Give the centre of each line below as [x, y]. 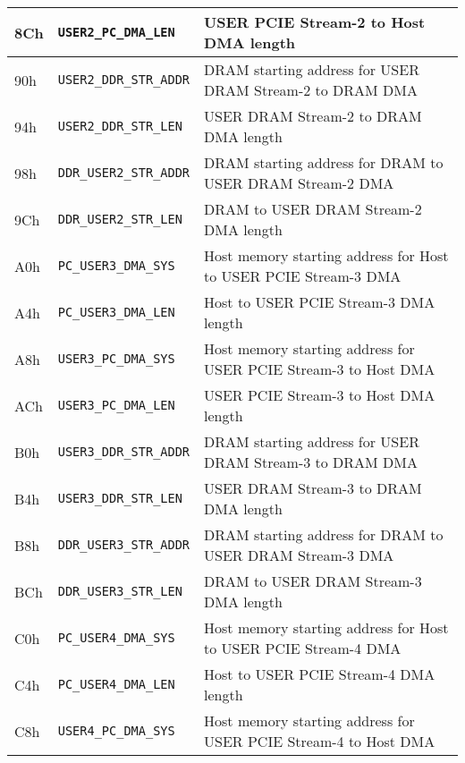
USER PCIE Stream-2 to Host [315, 22]
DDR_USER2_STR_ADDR [124, 173]
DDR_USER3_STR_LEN [120, 591]
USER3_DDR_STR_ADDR [124, 452]
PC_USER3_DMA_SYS [116, 266]
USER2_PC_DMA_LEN [116, 32]
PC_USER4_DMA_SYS [116, 638]
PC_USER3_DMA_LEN [116, 312]
